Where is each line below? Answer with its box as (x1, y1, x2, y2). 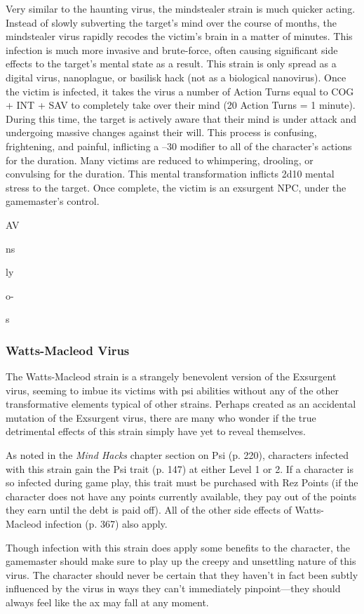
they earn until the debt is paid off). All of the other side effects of (6, 502, 292, 517)
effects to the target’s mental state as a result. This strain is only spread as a (6, 56, 337, 71)
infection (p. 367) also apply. (44, 516, 168, 531)
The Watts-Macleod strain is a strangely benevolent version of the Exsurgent (6, 369, 337, 384)
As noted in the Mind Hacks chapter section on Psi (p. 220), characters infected (6, 448, 349, 462)
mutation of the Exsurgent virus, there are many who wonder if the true (6, 410, 316, 425)
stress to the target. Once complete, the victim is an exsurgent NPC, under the (6, 180, 346, 194)
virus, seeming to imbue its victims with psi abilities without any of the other (6, 382, 339, 397)
